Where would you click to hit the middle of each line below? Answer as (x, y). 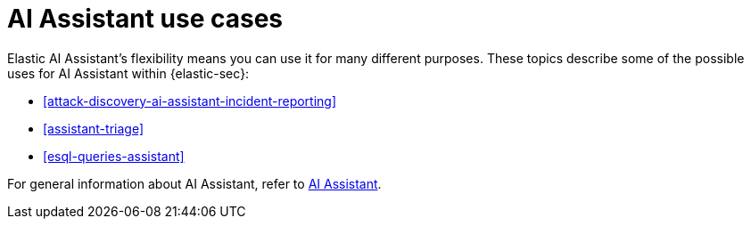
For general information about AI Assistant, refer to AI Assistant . (194, 183)
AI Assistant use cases (145, 19)
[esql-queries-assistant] (114, 156)
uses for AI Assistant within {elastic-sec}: (128, 73)
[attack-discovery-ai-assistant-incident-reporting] (190, 101)
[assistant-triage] (93, 128)
